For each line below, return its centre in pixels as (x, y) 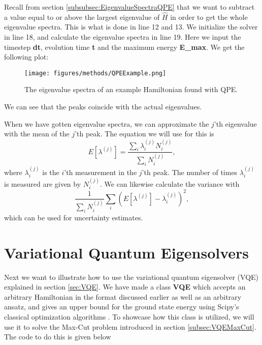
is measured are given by (43, 183)
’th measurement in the (101, 172)
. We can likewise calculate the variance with (170, 183)
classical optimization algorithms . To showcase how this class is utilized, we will (129, 317)
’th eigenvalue (235, 123)
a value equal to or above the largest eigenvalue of (82, 17)
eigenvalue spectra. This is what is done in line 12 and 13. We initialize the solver (131, 27)
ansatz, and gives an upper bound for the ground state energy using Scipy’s (122, 307)
